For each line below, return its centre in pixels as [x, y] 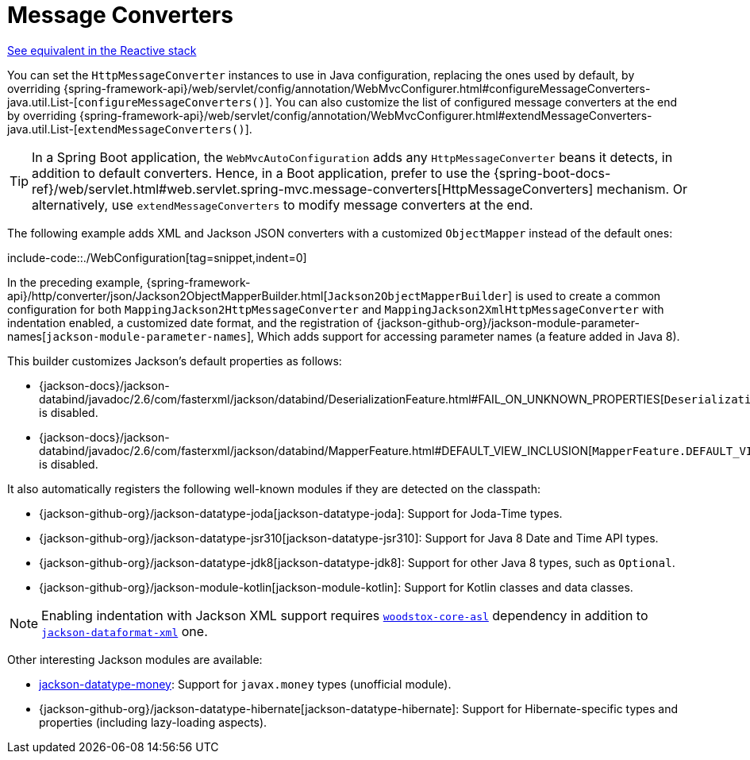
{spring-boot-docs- [552, 173]
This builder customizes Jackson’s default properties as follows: [175, 361]
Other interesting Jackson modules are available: [135, 659]
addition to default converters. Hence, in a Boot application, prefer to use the [261, 173]
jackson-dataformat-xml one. [125, 631]
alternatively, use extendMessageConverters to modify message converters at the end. [283, 204]
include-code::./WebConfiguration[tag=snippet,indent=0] [157, 257]
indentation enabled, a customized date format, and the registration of [190, 322]
